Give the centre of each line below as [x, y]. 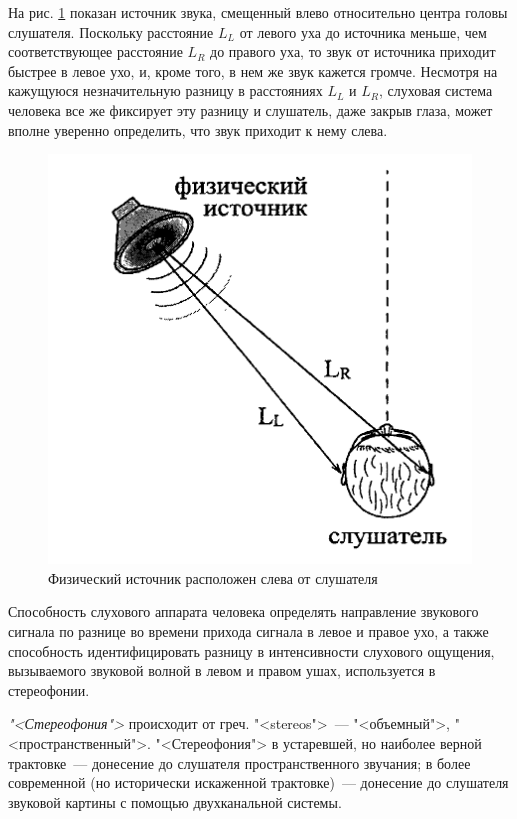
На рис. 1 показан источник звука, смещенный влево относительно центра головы [258, 12]
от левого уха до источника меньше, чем [363, 31]
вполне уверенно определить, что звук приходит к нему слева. [198, 129]
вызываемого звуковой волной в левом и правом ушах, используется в [222, 670]
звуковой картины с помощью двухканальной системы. [175, 801]
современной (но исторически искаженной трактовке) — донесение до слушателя [258, 782]
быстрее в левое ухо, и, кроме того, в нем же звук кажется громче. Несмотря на [253, 70]
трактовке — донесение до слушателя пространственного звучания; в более [239, 762]
